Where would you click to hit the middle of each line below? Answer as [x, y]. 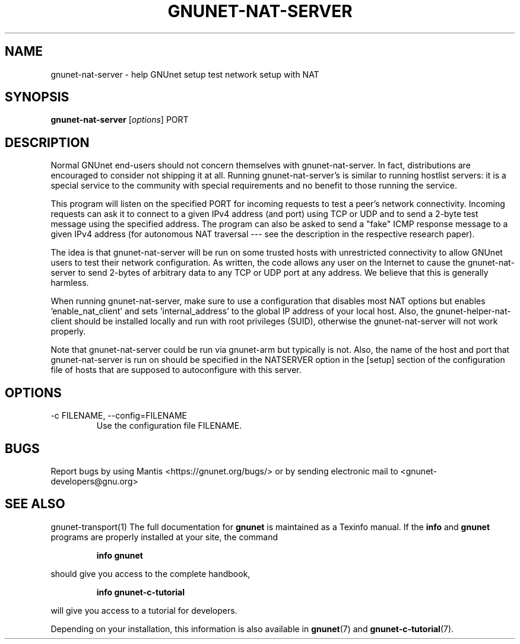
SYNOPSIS [37, 97]
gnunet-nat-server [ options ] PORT [120, 120]
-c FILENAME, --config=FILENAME [119, 416]
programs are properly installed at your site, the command [164, 537]
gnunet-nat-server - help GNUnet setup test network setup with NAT [185, 74]
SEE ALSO [35, 504]
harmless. [70, 283]
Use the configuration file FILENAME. [169, 426]
